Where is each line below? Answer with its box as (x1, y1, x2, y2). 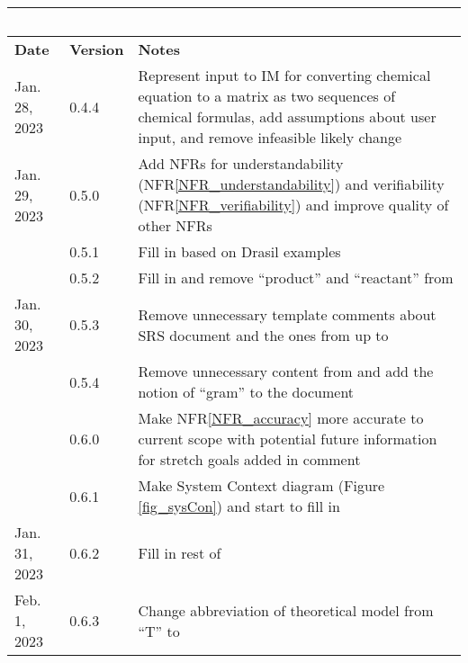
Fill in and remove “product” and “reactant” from (138, 267, 454, 288)
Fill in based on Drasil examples (138, 241, 341, 262)
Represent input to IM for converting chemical (138, 65, 431, 85)
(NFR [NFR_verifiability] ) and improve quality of (138, 194, 449, 215)
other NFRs (138, 215, 212, 236)
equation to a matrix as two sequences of (138, 85, 396, 106)
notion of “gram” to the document (138, 381, 355, 402)
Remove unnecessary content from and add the (138, 361, 434, 381)
